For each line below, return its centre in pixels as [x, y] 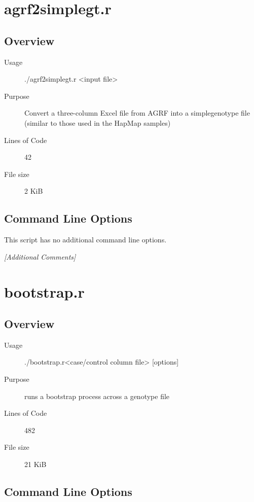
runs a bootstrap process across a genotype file [97, 396]
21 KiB [35, 464]
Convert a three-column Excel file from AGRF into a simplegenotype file [137, 113]
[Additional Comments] [40, 256]
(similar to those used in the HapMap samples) [98, 122]
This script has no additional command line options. [85, 240]
